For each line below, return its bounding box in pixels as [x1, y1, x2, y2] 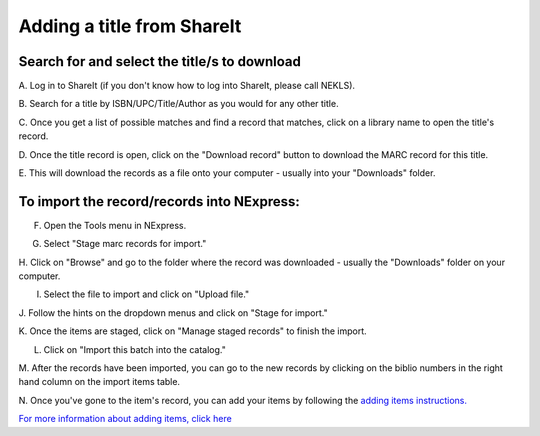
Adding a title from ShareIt [18, 15, 242, 37]
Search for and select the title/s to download [18, 53, 302, 70]
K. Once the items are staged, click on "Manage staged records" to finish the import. [18, 325, 367, 337]
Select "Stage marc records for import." [43, 238, 207, 250]
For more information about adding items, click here [18, 413, 232, 425]
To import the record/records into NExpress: [18, 193, 300, 210]
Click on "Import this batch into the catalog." [43, 343, 227, 355]
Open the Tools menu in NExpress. [43, 219, 187, 231]
